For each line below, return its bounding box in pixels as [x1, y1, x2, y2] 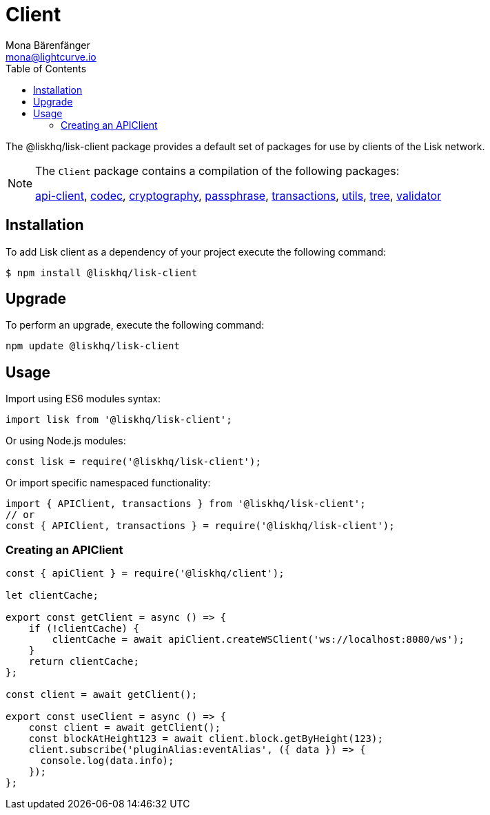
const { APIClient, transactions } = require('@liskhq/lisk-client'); [6, 520, 395, 532]
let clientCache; [6, 590, 99, 601]
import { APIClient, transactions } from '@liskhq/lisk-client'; [6, 498, 366, 510]
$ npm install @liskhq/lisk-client [6, 267, 198, 278]
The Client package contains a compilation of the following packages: [35, 163, 400, 178]
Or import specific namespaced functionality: [6, 477, 211, 489]
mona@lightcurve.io [6, 50, 96, 63]
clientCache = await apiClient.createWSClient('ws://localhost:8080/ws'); [52, 634, 465, 646]
